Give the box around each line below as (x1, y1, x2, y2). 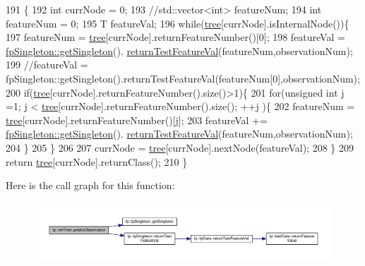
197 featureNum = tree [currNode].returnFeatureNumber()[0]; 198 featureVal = (6, 30, 345, 44)
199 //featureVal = (6, 57, 88, 72)
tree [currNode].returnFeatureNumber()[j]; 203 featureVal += (6, 112, 268, 127)
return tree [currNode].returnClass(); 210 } (6, 154, 188, 169)
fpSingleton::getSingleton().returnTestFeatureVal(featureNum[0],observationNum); (6, 71, 360, 85)
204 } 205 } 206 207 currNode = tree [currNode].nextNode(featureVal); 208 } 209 (6, 140, 354, 155)
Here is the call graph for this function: (6, 178, 175, 193)
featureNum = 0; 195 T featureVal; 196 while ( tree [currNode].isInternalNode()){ (6, 16, 349, 30)
